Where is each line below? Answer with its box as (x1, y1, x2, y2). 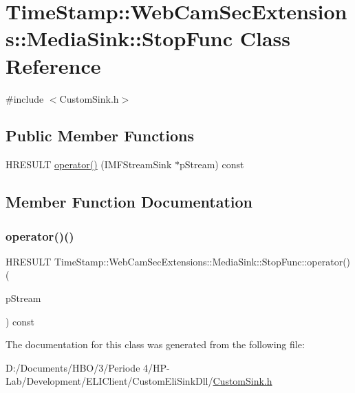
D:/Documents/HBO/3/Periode (6, 360, 140, 374)
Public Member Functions (6, 125, 194, 146)
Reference (6, 51, 101, 79)
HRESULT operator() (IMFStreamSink (6, 157, 172, 172)
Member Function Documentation (6, 191, 253, 212)
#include (6, 91, 44, 105)
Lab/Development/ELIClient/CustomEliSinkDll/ (6, 374, 213, 388)
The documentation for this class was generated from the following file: (6, 337, 305, 352)
